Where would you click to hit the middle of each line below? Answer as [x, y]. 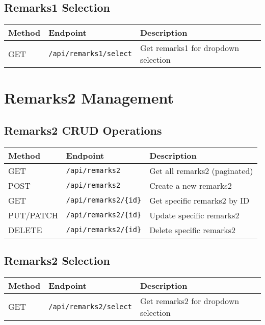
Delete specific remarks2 [193, 230]
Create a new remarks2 [191, 185]
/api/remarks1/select [90, 54]
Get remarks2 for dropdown [190, 301]
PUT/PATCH [33, 215]
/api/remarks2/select [90, 306]
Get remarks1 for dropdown [190, 48]
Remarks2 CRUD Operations [83, 130]
